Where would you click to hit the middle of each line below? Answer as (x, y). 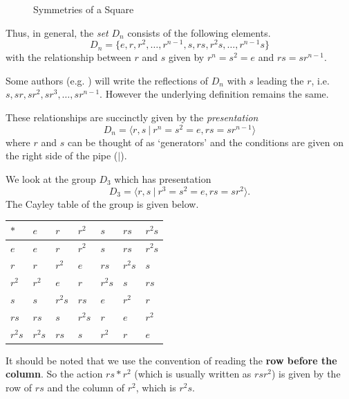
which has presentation (163, 178)
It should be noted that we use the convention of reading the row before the (171, 360)
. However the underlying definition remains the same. (214, 94)
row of (19, 388)
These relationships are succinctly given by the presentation (132, 117)
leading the (280, 80)
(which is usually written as (193, 374)
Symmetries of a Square (84, 9)
